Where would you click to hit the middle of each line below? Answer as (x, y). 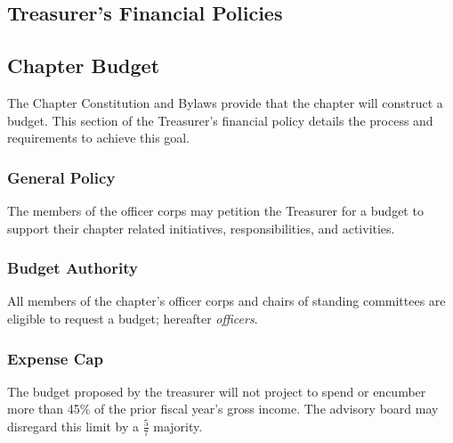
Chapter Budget (84, 66)
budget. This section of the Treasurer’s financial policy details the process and (220, 120)
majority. (178, 426)
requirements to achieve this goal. (99, 138)
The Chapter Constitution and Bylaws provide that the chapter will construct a (225, 102)
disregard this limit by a (73, 426)
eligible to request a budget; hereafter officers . (133, 318)
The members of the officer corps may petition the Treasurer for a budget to (215, 210)
